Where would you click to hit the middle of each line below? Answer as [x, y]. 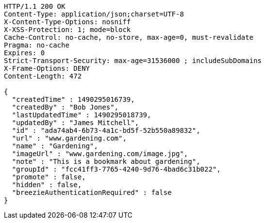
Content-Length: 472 [43, 76]
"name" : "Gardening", [55, 146]
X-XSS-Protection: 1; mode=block [67, 30]
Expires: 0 [25, 53]
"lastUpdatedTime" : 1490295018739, [82, 115]
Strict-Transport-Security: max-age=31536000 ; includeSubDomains [133, 61]
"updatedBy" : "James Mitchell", [75, 123]
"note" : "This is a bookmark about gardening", [106, 161]
